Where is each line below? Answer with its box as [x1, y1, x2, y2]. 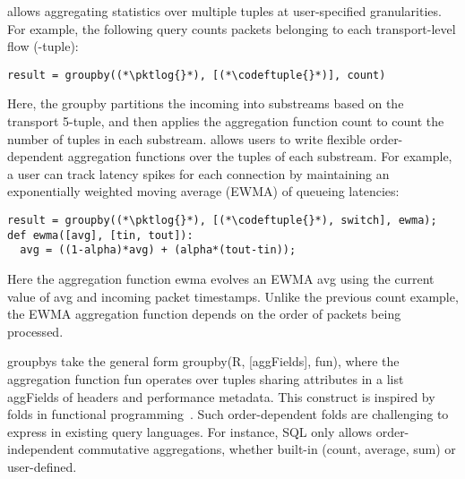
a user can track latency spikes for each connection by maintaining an [7, 164, 390, 183]
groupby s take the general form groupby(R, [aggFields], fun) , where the [7, 352, 400, 371]
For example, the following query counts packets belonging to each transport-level [7, 19, 456, 38]
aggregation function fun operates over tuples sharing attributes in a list [7, 369, 404, 388]
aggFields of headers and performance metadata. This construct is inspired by [7, 387, 435, 406]
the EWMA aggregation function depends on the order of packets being [7, 304, 401, 323]
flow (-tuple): [7, 37, 79, 56]
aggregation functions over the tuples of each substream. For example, [67, 147, 452, 166]
